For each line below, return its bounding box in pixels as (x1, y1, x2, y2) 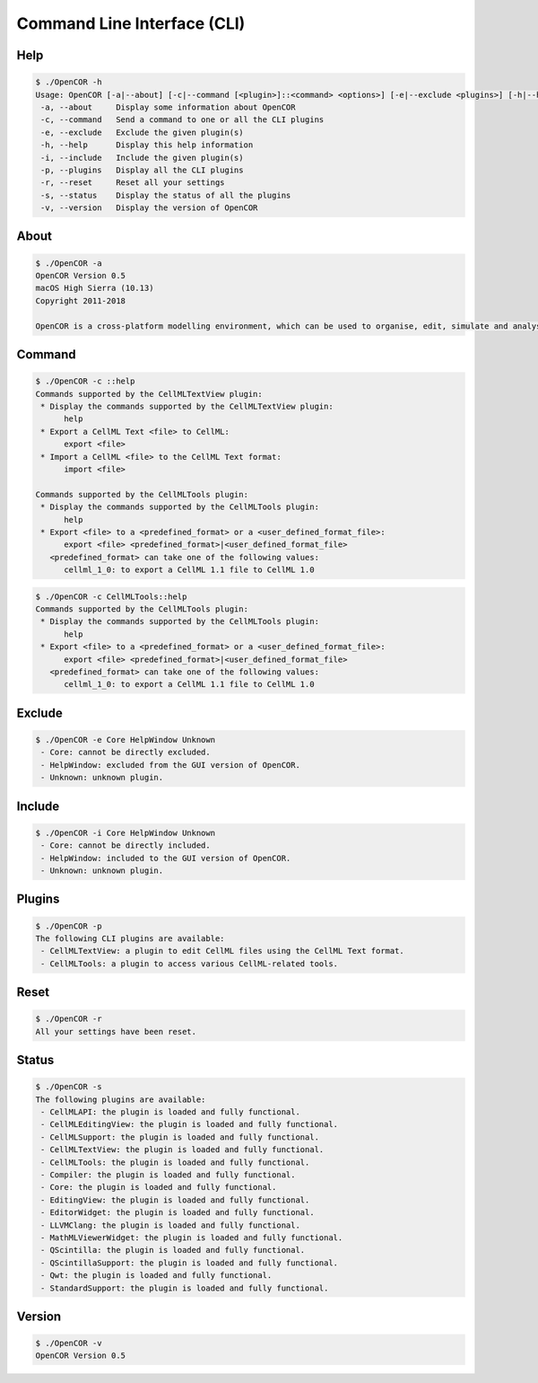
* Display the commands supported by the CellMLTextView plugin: (40, 401, 334, 411)
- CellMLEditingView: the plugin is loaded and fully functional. (40, 1119, 339, 1130)
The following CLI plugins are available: (35, 933, 225, 943)
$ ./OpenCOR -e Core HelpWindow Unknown (35, 735, 215, 744)
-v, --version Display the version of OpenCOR (40, 203, 258, 213)
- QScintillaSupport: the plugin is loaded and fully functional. (40, 1257, 339, 1268)
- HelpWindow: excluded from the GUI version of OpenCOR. (40, 760, 300, 770)
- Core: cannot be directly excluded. (40, 747, 211, 758)
